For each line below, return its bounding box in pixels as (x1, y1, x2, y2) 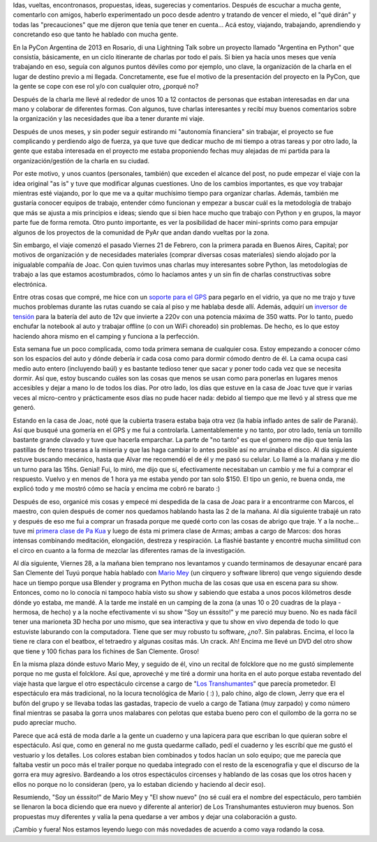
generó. (13, 404, 36, 412)
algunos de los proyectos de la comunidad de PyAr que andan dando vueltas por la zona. (13, 228, 269, 237)
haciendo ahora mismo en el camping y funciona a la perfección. (13, 332, 200, 340)
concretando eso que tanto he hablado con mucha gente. (13, 30, 179, 38)
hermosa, (13, 608, 40, 616)
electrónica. (13, 280, 47, 288)
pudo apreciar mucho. (13, 718, 77, 727)
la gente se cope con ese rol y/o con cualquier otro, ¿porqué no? (13, 82, 199, 91)
